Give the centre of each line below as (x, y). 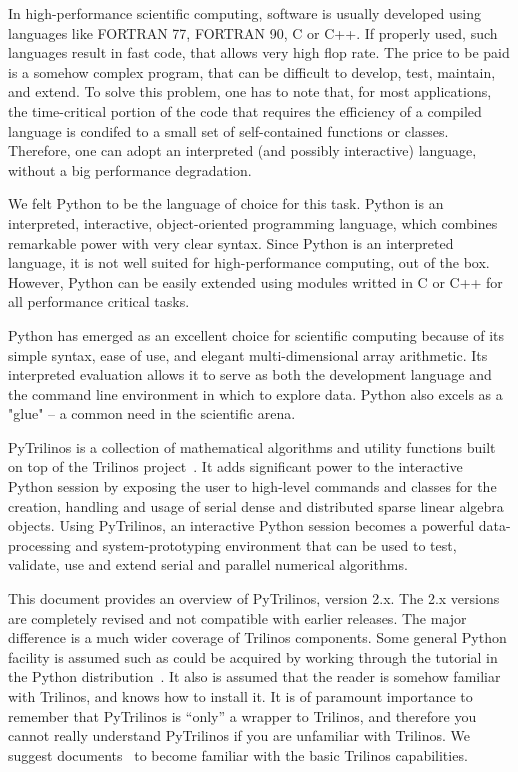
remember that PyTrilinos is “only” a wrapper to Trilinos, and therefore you (242, 715)
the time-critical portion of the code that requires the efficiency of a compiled (245, 110)
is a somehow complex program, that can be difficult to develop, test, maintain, (252, 71)
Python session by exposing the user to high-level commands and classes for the (252, 486)
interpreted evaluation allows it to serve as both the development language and (250, 374)
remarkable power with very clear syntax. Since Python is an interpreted (231, 242)
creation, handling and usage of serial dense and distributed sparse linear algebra (256, 505)
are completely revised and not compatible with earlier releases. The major (237, 617)
